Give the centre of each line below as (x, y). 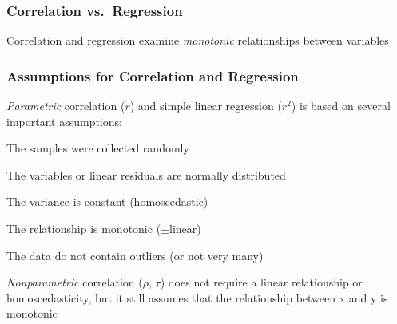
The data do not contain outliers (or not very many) (135, 255)
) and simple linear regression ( (206, 106)
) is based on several (341, 106)
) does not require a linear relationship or (261, 282)
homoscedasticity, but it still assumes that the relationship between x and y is (197, 297)
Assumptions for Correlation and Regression (153, 75)
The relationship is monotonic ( (84, 228)
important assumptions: (64, 121)
